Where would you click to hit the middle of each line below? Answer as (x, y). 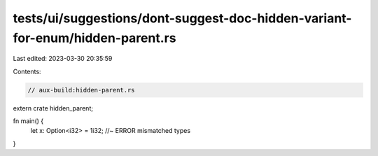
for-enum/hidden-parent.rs (94, 38)
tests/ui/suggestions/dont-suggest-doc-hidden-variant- (182, 18)
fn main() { (28, 121)
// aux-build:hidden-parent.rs (82, 90)
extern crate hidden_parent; (53, 108)
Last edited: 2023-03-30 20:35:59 (63, 59)
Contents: (27, 71)
